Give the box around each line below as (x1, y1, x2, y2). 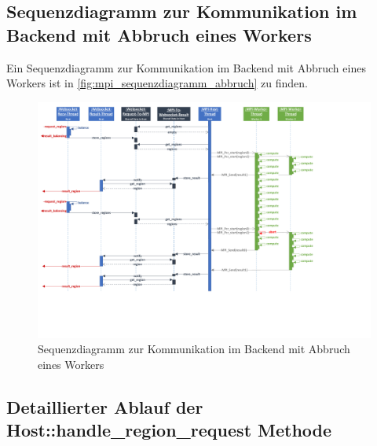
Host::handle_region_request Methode (6, 418, 332, 442)
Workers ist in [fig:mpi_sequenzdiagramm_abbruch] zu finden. (6, 75, 308, 91)
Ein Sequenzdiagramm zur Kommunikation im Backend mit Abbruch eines (6, 59, 366, 76)
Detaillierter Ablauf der (6, 394, 203, 418)
